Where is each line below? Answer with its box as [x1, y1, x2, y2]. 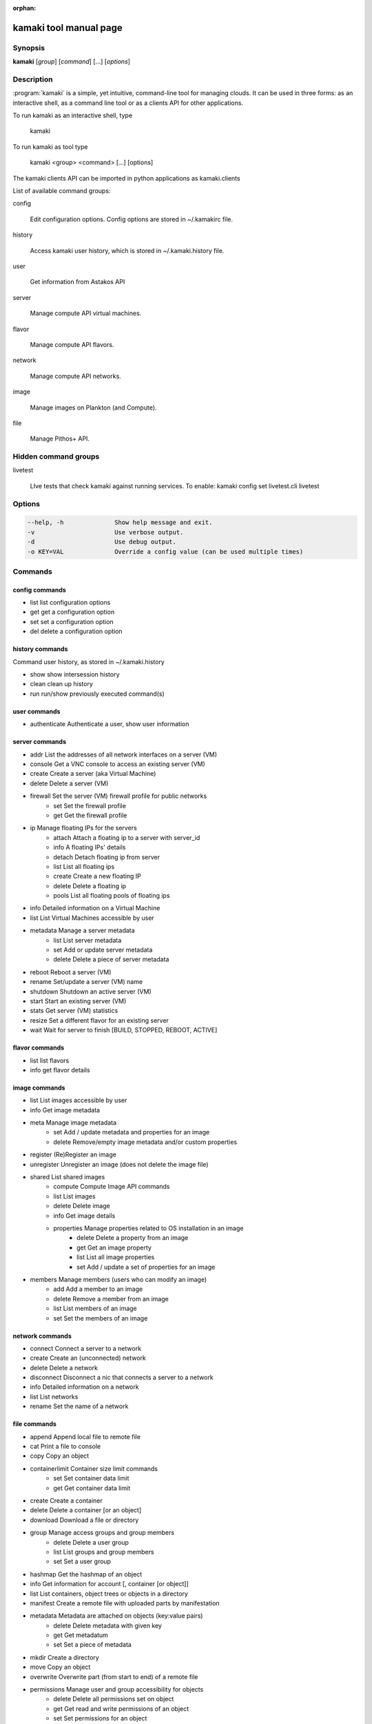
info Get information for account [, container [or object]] [30, 1580, 189, 1588]
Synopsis [12, 43, 45, 52]
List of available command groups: [12, 187, 111, 195]
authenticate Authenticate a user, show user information [30, 720, 189, 728]
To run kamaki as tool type [12, 142, 88, 151]
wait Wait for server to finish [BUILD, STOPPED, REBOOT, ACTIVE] [30, 1026, 218, 1034]
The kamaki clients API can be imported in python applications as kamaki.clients [12, 174, 240, 182]
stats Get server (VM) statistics [30, 1007, 118, 1015]
